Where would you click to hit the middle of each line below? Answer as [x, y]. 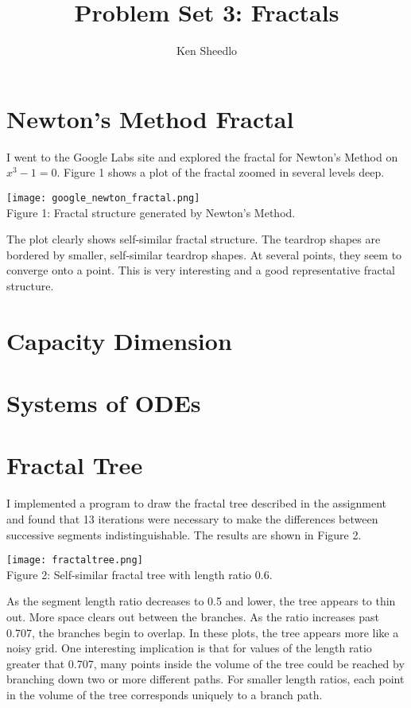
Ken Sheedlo [207, 51]
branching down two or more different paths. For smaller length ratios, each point [205, 679]
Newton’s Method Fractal [150, 118]
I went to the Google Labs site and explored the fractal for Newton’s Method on [202, 156]
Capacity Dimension [119, 340]
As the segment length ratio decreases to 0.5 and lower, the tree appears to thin [201, 601]
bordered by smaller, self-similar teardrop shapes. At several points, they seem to [204, 254]
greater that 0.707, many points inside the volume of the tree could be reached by [205, 663]
